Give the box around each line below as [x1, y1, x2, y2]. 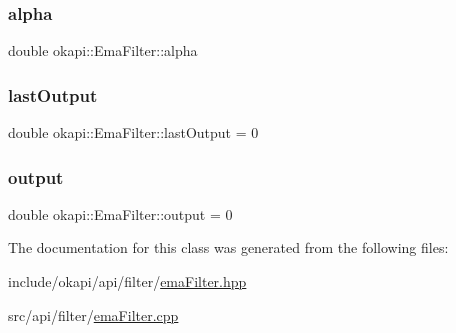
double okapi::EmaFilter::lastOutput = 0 [8, 122, 259, 143]
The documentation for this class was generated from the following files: [8, 237, 449, 258]
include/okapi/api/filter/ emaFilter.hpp [8, 271, 247, 292]
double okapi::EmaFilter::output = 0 [8, 203, 233, 224]
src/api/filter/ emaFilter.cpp [8, 304, 179, 325]
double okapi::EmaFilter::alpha [8, 40, 198, 61]
